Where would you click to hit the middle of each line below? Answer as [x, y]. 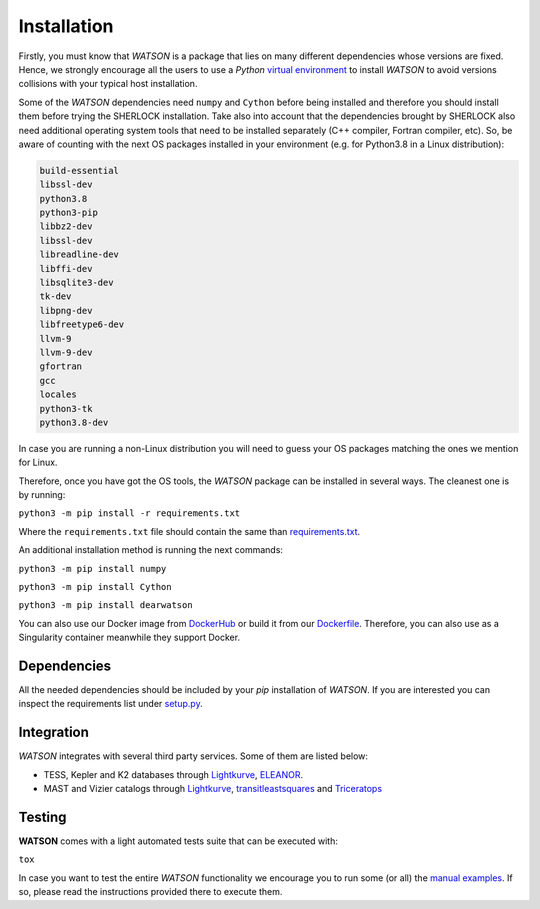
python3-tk [66, 408]
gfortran [61, 366]
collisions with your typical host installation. [108, 84]
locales [58, 394]
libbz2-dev [66, 226]
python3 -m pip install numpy [92, 568]
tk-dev [55, 296]
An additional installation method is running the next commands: [151, 550]
